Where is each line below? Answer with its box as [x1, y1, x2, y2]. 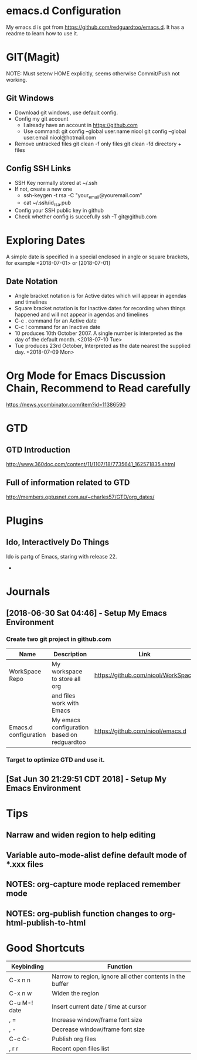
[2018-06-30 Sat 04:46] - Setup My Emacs [6, 608, 167, 619]
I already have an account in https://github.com [23, 121, 138, 128]
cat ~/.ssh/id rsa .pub [23, 199, 72, 208]
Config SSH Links [6, 164, 72, 174]
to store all [52, 675, 81, 683]
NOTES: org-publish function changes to [6, 908, 158, 919]
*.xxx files [6, 859, 44, 869]
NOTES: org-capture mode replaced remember [6, 879, 181, 889]
